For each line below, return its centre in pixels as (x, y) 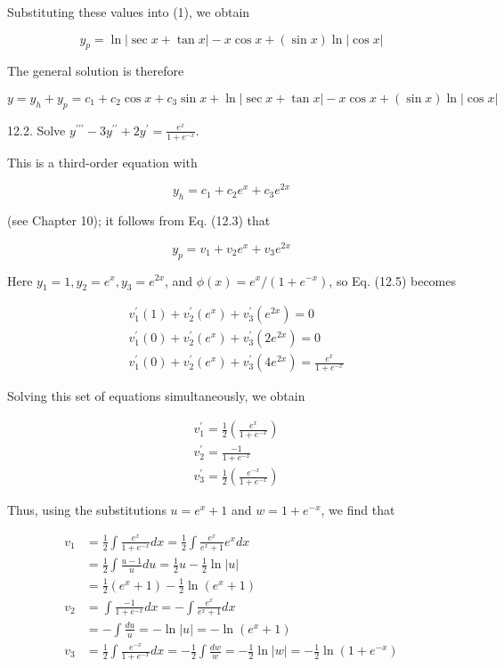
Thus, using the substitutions (87, 510)
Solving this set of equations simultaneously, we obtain (156, 396)
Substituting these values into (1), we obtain (129, 12)
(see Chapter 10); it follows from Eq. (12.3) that (139, 220)
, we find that (358, 510)
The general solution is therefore (96, 71)
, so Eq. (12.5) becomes (392, 280)
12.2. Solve (37, 130)
